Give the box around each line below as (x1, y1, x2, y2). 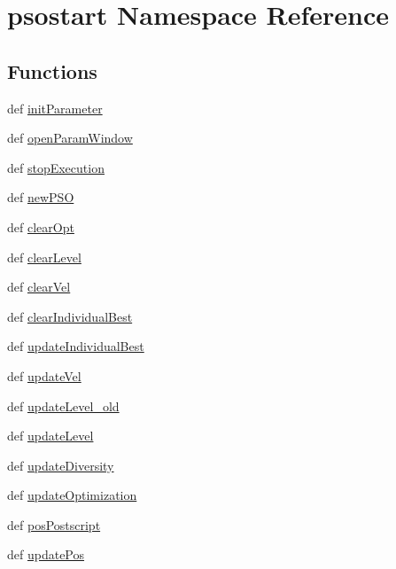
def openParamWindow (7, 129, 133, 147)
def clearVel (7, 277, 71, 296)
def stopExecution (7, 158, 105, 176)
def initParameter (7, 98, 103, 117)
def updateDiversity (7, 456, 114, 474)
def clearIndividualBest (7, 307, 133, 325)
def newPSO (7, 188, 74, 207)
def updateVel (7, 366, 82, 385)
